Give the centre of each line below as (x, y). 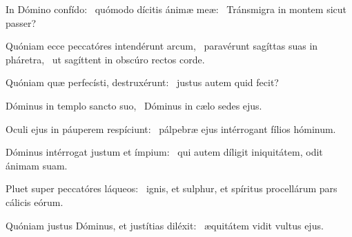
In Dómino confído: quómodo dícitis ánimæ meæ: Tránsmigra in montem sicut (176, 9)
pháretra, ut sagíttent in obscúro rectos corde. (105, 59)
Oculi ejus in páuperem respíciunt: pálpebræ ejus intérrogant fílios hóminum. (171, 128)
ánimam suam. (37, 165)
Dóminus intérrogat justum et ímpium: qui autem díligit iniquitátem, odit (164, 152)
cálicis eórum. (35, 202)
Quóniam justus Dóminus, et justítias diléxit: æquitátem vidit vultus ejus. (165, 225)
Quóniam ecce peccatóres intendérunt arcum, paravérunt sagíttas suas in (162, 46)
